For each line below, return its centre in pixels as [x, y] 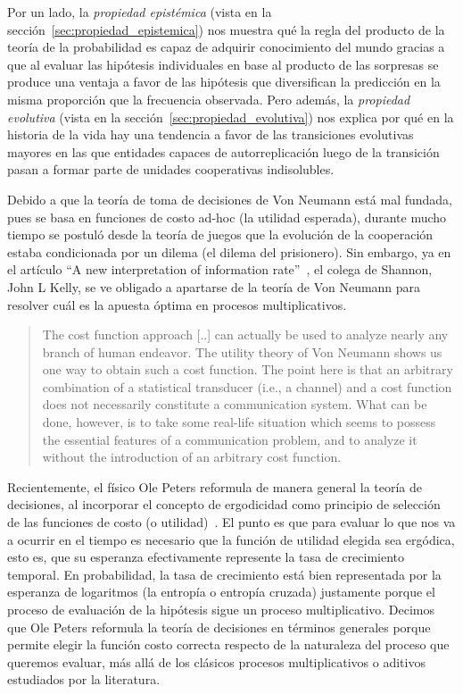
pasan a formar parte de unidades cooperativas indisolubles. [171, 169]
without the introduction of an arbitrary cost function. [192, 457]
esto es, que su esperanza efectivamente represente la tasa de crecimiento [206, 557]
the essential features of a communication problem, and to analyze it [230, 439]
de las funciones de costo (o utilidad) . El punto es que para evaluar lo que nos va [231, 522]
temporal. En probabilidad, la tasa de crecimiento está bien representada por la [224, 574]
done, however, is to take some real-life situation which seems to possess [239, 422]
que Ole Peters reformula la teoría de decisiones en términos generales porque [219, 627]
